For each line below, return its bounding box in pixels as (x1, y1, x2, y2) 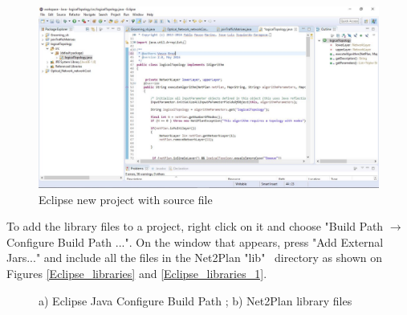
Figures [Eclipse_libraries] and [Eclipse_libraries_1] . (6, 265, 267, 282)
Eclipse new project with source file (39, 190, 213, 207)
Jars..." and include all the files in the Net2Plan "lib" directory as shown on (6, 249, 383, 266)
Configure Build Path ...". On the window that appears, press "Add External (6, 233, 384, 250)
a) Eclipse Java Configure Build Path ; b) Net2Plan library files (39, 292, 352, 309)
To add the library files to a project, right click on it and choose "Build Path (6, 218, 384, 235)
